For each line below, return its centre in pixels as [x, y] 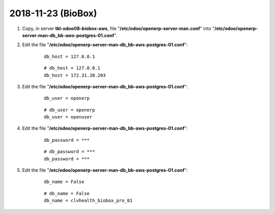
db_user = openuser [68, 117]
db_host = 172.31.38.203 [75, 75]
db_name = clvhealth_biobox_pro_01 [88, 201]
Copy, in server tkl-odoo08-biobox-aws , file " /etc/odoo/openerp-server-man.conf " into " [118, 28]
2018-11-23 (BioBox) [53, 13]
